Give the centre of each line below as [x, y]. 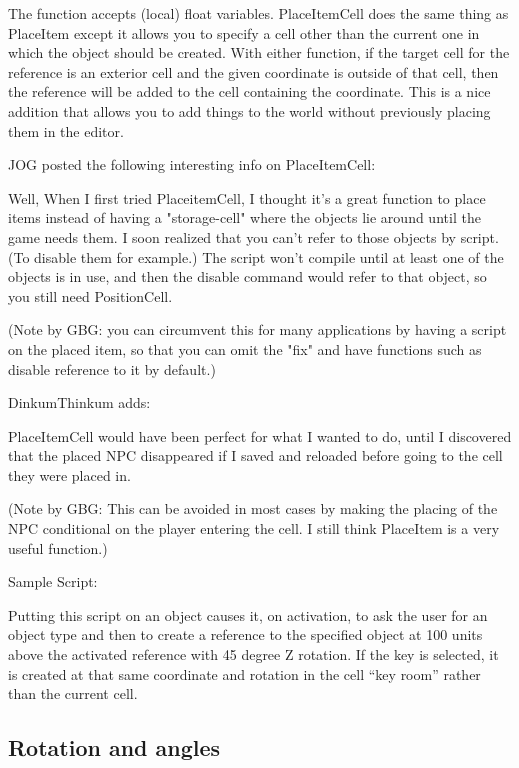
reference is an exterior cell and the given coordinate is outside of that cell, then [253, 71]
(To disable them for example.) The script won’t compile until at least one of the [256, 256]
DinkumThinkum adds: [79, 402]
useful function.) [58, 547]
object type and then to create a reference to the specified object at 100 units [245, 634]
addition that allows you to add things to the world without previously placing [249, 110]
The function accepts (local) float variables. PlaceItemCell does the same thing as [258, 13]
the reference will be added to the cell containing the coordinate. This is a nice [249, 91]
